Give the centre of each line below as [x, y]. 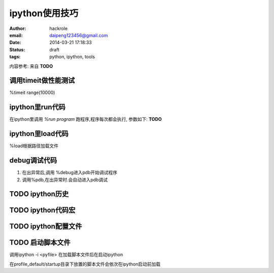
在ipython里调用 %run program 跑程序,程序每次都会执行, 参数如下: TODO [85, 119]
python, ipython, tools [72, 57]
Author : [18, 28]
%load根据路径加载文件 [34, 146]
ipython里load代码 [39, 134]
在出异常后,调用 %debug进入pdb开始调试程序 [70, 173]
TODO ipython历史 [39, 194]
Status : [17, 49]
